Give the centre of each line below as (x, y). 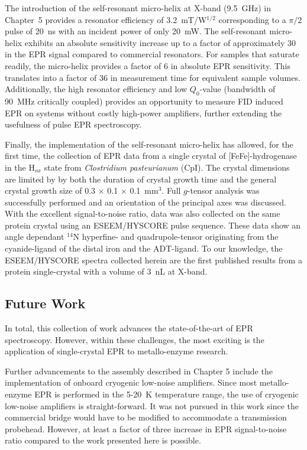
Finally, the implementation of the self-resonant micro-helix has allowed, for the (149, 144)
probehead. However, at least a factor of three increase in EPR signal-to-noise (146, 428)
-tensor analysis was (223, 190)
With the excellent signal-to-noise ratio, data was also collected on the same (143, 213)
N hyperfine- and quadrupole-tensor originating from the (176, 237)
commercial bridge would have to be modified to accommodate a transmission (146, 417)
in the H (20, 167)
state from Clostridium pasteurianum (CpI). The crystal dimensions (167, 167)
